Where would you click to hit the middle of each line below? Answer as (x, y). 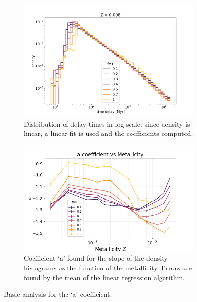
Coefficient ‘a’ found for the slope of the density (96, 258)
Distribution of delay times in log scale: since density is (107, 123)
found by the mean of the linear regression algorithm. (104, 277)
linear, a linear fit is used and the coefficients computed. (108, 133)
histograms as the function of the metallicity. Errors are (108, 268)
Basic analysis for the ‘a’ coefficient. (58, 294)
